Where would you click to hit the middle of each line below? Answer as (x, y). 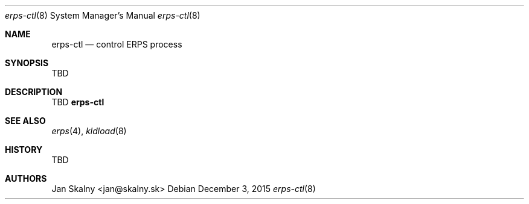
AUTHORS (26, 178)
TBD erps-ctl (78, 102)
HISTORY (24, 150)
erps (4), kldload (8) (89, 131)
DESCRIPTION (34, 92)
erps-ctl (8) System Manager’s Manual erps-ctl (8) (103, 15)
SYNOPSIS (27, 63)
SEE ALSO (25, 121)
